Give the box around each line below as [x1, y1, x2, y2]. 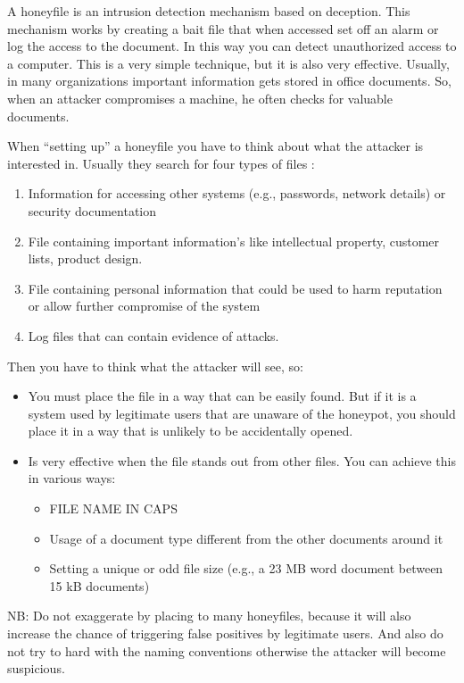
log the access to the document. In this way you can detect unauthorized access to [7, 37, 457, 55]
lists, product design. [28, 249, 143, 268]
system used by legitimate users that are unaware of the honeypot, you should [28, 404, 456, 422]
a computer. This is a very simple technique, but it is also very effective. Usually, [7, 54, 450, 72]
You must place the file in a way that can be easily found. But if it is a [28, 387, 417, 405]
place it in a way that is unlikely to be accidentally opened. [28, 421, 353, 440]
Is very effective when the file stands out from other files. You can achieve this [28, 451, 456, 470]
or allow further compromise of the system [28, 296, 261, 315]
